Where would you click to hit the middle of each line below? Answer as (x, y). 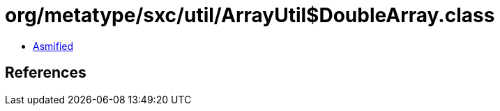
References (46, 73)
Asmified (53, 46)
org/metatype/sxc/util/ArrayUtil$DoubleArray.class (250, 15)
